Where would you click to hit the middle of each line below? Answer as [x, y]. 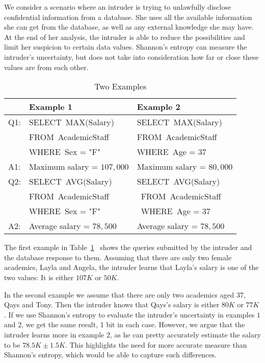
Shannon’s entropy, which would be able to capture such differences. [110, 355]
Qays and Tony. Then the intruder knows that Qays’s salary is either [112, 304]
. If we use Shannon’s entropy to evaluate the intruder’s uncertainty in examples [129, 314]
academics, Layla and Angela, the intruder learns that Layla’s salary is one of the [131, 267]
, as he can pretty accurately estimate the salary [185, 334]
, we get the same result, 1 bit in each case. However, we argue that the [133, 324]
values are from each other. [46, 67]
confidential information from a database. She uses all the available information [128, 17]
